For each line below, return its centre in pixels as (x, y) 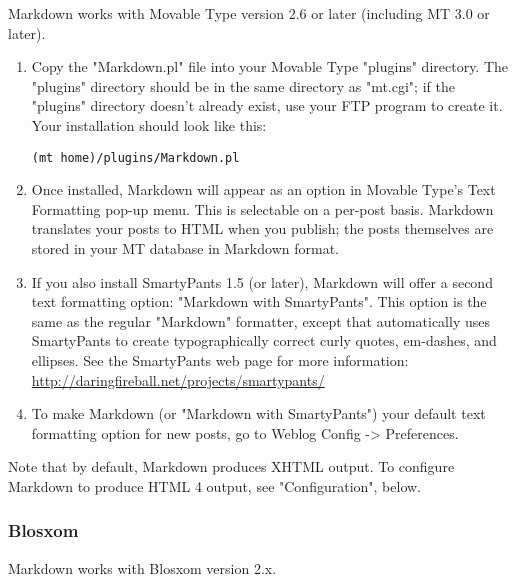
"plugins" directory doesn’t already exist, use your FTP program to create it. (267, 105)
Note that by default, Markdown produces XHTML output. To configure (231, 466)
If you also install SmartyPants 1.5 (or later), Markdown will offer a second (262, 281)
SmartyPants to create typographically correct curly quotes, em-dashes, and (264, 340)
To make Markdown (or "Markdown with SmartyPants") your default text (258, 413)
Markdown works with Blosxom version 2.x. (142, 567)
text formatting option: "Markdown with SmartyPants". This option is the (259, 301)
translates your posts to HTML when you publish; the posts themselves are (262, 228)
